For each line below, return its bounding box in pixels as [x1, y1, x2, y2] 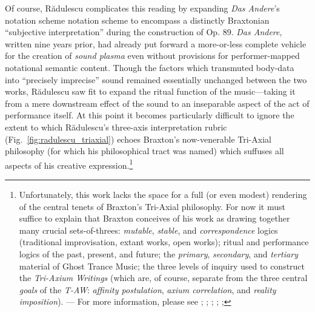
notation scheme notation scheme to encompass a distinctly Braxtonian [5, 13, 270, 26]
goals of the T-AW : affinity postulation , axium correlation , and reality [19, 283, 276, 296]
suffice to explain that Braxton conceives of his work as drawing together [19, 212, 290, 225]
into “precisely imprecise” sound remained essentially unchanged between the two [5, 73, 307, 86]
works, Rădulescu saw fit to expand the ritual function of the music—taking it [5, 85, 296, 98]
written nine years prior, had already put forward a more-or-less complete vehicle [5, 37, 307, 50]
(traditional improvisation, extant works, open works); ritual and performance [19, 236, 309, 248]
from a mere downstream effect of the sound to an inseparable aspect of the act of [5, 97, 310, 109]
